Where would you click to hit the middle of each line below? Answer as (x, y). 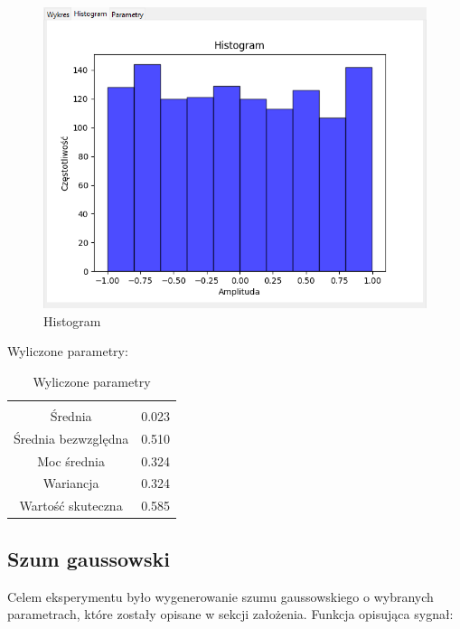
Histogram (72, 320)
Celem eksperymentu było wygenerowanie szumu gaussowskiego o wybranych (221, 596)
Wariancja (71, 483)
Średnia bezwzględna (71, 438)
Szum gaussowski (89, 558)
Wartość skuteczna (71, 506)
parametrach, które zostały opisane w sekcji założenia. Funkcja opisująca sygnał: (230, 614)
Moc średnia (71, 460)
